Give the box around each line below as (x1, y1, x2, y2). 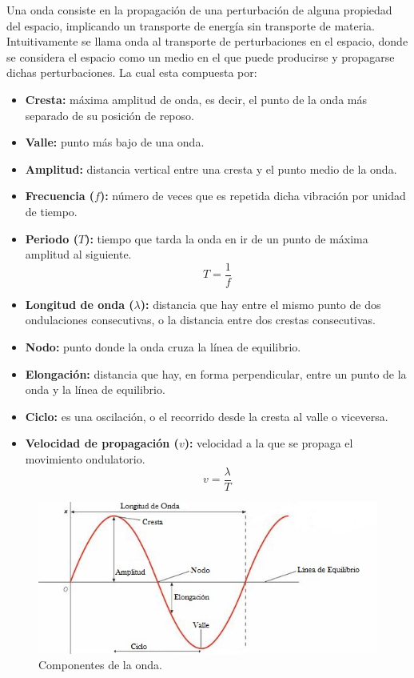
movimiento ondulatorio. (25, 450, 145, 467)
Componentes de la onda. (38, 656, 162, 673)
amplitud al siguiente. (25, 246, 132, 263)
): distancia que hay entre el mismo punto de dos (140, 295, 381, 312)
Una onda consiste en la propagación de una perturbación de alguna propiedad (6, 2, 392, 18)
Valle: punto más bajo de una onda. (25, 134, 205, 150)
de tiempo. (25, 203, 78, 219)
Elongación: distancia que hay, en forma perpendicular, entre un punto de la (25, 365, 407, 382)
